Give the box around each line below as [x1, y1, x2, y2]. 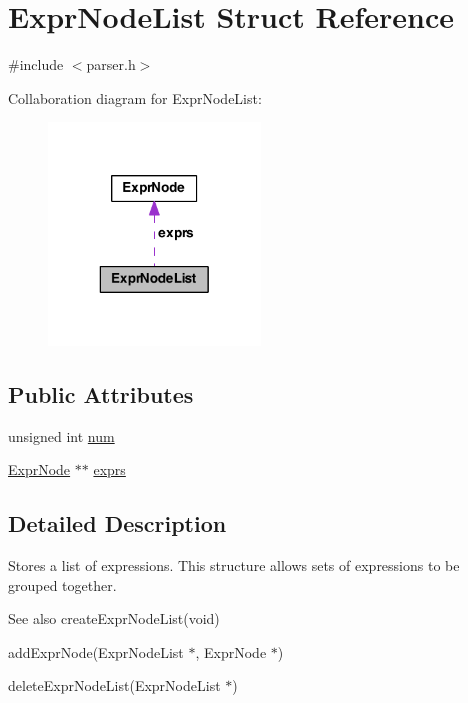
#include [8, 54, 64, 75]
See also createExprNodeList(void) [8, 608, 220, 629]
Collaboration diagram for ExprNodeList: [8, 87, 262, 108]
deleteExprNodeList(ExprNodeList [8, 675, 221, 696]
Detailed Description [8, 508, 227, 539]
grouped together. [8, 574, 117, 595]
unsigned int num [8, 425, 115, 446]
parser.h [86, 54, 136, 75]
